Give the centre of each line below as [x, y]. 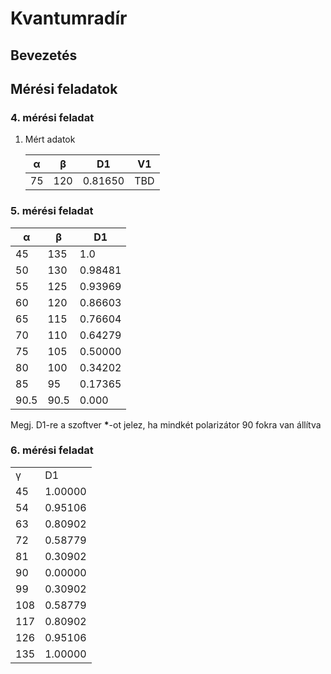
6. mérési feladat [52, 450]
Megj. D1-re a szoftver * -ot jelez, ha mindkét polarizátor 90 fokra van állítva [166, 424]
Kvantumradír [69, 18]
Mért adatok [50, 139]
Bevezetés [44, 55]
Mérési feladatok [64, 88]
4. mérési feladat [52, 117]
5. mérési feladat [52, 211]
